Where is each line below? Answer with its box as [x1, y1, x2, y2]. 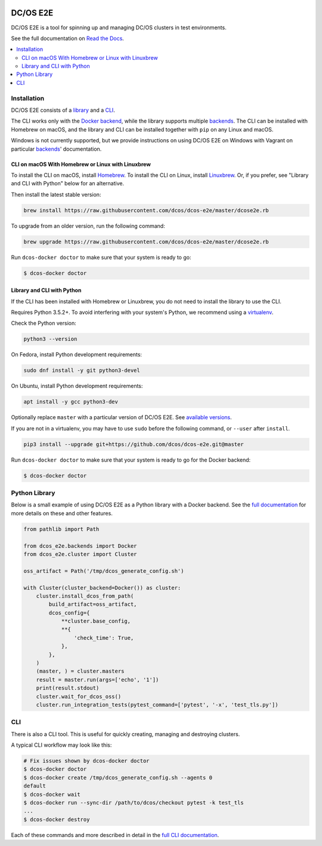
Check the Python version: [11, 320, 77, 327]
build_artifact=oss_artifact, [48, 601, 137, 608]
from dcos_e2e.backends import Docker [23, 542, 137, 549]
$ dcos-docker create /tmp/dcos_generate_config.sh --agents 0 [23, 774, 213, 781]
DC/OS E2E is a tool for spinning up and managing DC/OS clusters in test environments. [11, 24, 227, 31]
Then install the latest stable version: [11, 191, 101, 198]
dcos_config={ [48, 609, 90, 616]
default [23, 783, 46, 789]
